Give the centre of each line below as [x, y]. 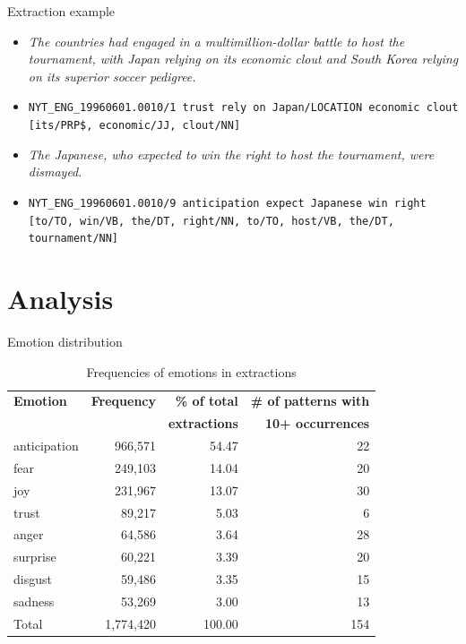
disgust [33, 579]
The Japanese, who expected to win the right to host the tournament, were [231, 154]
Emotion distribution [65, 341]
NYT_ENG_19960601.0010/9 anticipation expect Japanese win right [227, 203]
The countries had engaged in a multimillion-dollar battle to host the [216, 41]
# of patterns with [310, 401]
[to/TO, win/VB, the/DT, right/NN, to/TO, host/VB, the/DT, [211, 221]
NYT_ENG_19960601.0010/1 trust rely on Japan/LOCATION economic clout [243, 108]
